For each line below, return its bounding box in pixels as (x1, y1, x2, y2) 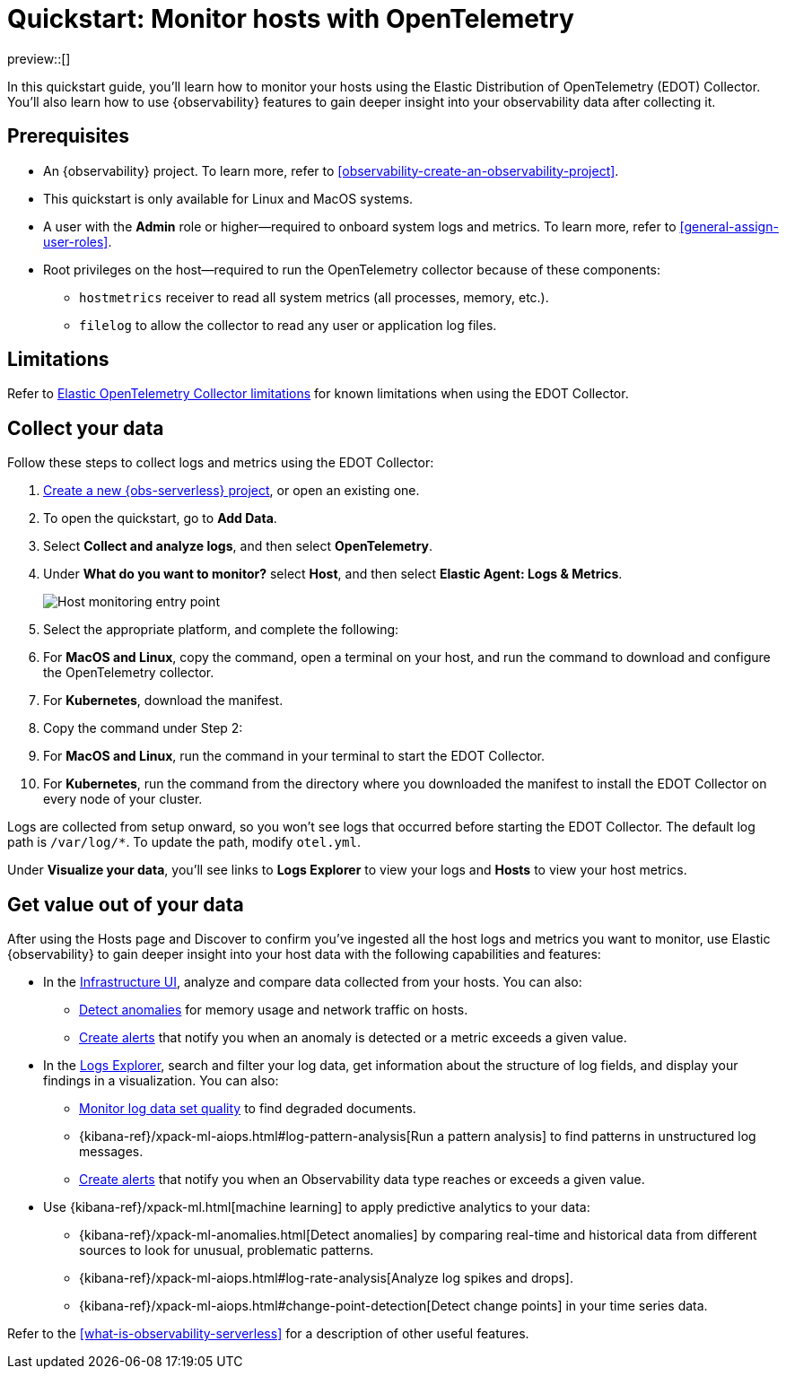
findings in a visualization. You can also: (43, 1073, 279, 1089)
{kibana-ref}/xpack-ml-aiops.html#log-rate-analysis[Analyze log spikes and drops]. (79, 1270, 573, 1286)
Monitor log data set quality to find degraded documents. (79, 1101, 416, 1117)
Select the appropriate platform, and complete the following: (43, 622, 399, 638)
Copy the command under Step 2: (43, 720, 243, 736)
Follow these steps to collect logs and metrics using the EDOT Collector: (7, 455, 434, 471)
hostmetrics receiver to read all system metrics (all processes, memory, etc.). (79, 289, 549, 305)
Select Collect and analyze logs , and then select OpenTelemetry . (43, 538, 433, 554)
